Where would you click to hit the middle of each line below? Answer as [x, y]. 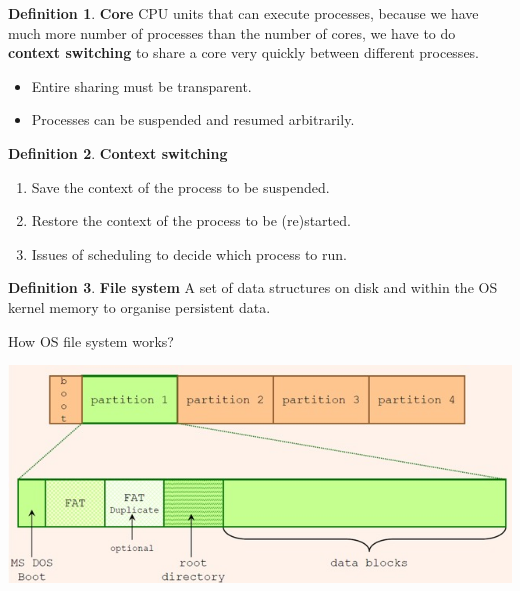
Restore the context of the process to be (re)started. [191, 220]
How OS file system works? [91, 340]
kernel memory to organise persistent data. [139, 306]
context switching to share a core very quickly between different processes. [244, 52]
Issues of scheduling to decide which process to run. [189, 253]
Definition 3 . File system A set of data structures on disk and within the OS [253, 287]
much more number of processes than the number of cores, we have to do [232, 32]
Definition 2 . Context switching [118, 152]
